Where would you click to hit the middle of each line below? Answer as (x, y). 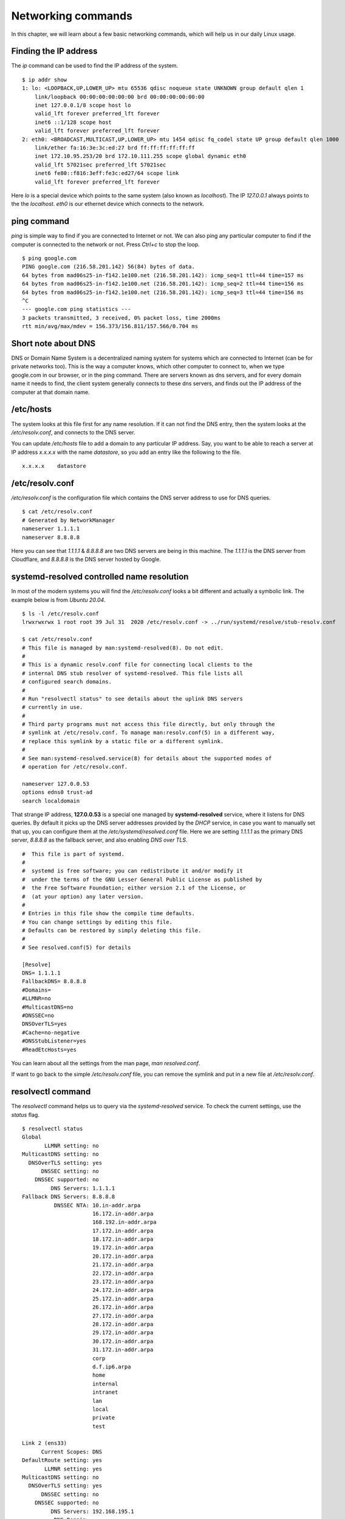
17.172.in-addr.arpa (123, 1231)
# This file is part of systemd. (73, 854)
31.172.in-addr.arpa (123, 1350)
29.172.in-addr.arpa (123, 1333)
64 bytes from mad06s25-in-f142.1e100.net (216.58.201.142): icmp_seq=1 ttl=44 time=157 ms (163, 275)
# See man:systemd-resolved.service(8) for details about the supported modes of (147, 758)
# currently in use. (53, 707)
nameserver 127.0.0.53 (56, 784)
